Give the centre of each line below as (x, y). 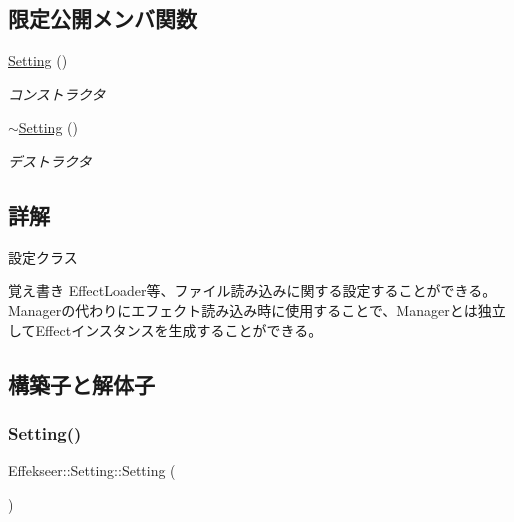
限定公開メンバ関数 (102, 18)
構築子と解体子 (81, 383)
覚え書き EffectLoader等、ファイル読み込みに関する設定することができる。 (252, 290)
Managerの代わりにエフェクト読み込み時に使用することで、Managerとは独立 (257, 309)
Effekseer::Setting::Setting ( (92, 470)
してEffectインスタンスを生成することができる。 (165, 329)
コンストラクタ (57, 93)
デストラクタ (50, 160)
